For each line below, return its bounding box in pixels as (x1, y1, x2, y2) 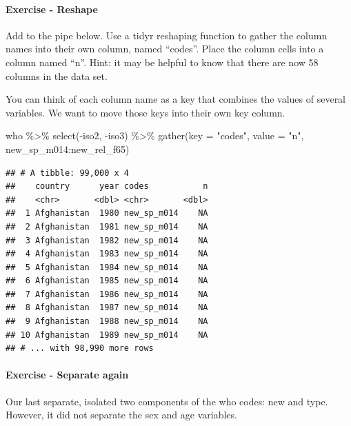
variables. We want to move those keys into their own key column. (6, 105, 285, 119)
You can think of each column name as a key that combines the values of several (6, 92, 346, 106)
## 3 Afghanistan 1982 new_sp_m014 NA (6, 235, 208, 245)
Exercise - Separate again (6, 367, 129, 382)
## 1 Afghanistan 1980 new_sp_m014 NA (6, 208, 208, 219)
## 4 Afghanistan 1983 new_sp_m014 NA (6, 249, 208, 259)
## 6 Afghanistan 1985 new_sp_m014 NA (6, 276, 208, 286)
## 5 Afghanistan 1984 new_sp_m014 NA (6, 262, 208, 272)
